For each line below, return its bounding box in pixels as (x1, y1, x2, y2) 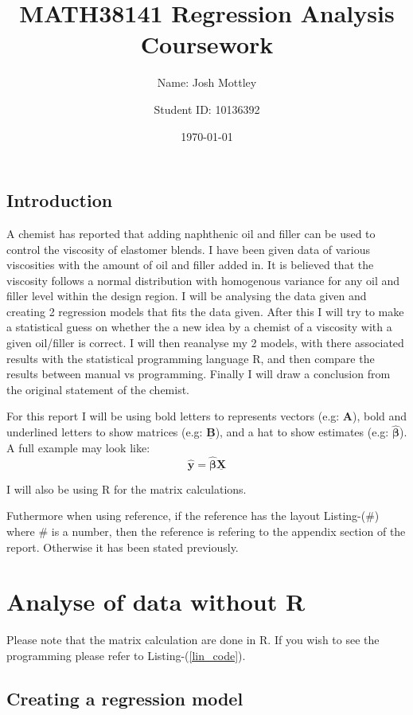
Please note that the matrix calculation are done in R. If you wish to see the (6, 631, 380, 648)
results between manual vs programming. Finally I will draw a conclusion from (6, 365, 391, 382)
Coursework (140, 28, 274, 61)
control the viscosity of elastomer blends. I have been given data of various (6, 240, 371, 257)
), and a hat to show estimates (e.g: (215, 424, 389, 440)
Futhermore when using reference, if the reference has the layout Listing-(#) (6, 507, 380, 524)
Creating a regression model (6, 686, 244, 710)
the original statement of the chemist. (6, 381, 190, 397)
